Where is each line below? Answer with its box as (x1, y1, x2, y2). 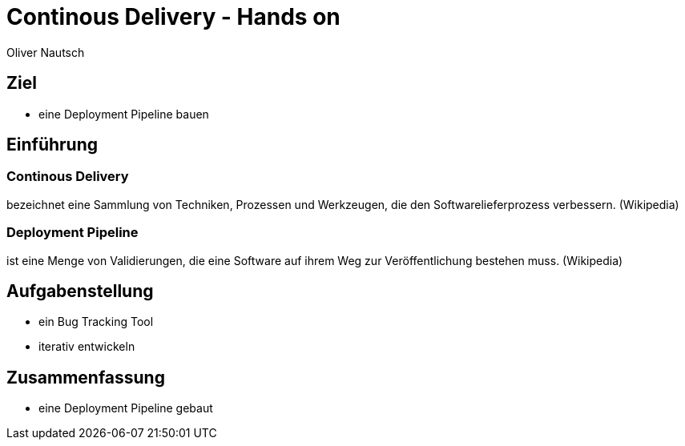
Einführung (6, 135, 98, 155)
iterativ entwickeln (38, 340, 135, 354)
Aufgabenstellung (6, 280, 154, 301)
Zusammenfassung (6, 367, 165, 388)
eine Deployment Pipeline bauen (38, 106, 209, 121)
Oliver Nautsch (6, 45, 85, 59)
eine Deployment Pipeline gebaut (38, 401, 213, 416)
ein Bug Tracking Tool (38, 315, 154, 329)
